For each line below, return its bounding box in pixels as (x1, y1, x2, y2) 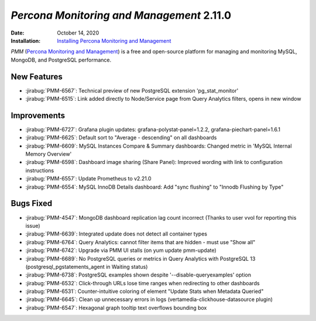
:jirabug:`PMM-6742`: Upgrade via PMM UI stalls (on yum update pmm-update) (25, 247, 217, 254)
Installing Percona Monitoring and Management (57, 37, 171, 44)
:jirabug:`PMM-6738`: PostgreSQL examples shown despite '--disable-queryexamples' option (25, 271, 252, 278)
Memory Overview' (25, 151, 72, 158)
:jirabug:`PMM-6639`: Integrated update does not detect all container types (25, 230, 208, 237)
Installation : (11, 37, 41, 44)
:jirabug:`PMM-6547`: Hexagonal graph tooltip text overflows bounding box (25, 304, 207, 311)
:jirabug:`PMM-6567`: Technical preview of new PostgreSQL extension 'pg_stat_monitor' (25, 87, 239, 94)
